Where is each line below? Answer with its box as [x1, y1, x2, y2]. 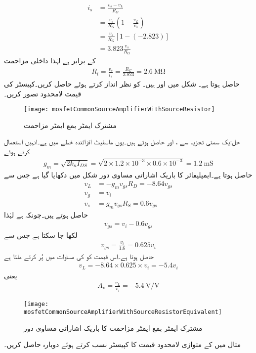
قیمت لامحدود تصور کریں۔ [4, 88, 82, 98]
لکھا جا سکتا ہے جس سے [4, 229, 78, 240]
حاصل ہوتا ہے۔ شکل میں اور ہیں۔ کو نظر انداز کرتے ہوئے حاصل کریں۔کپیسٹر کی [4, 79, 240, 89]
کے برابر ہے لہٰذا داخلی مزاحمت [4, 55, 96, 65]
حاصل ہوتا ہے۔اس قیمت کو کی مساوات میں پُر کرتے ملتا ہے [4, 251, 154, 261]
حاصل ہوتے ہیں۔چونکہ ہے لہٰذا [4, 209, 88, 220]
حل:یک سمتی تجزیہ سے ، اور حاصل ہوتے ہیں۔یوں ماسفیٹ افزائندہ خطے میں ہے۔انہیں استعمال [4, 136, 241, 147]
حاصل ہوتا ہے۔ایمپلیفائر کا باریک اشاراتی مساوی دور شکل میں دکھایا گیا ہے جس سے [4, 169, 253, 179]
